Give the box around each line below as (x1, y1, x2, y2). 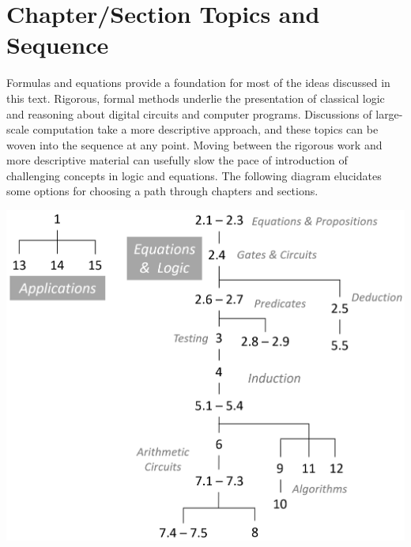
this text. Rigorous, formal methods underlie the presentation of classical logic (6, 89, 385, 106)
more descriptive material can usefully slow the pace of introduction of (6, 152, 348, 168)
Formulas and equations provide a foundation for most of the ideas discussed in (6, 74, 390, 91)
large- (375, 105, 403, 122)
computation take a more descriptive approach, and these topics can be (32, 121, 379, 138)
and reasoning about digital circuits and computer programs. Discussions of (6, 105, 372, 122)
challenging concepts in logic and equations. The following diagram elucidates (6, 167, 382, 183)
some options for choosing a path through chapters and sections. (6, 183, 319, 199)
